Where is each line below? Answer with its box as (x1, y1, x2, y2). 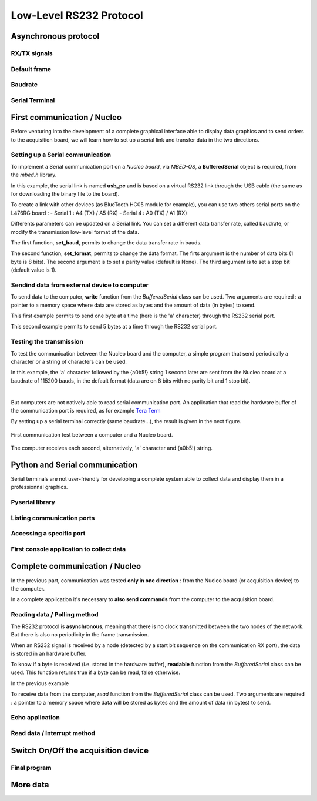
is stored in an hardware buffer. (11, 650, 87, 657)
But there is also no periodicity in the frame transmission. (11, 631, 149, 638)
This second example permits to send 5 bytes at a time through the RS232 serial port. (11, 323, 218, 330)
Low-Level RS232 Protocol (11, 9, 143, 22)
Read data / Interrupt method (11, 729, 96, 737)
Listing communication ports (11, 514, 95, 522)
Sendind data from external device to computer (11, 281, 149, 289)
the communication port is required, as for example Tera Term (11, 407, 161, 414)
